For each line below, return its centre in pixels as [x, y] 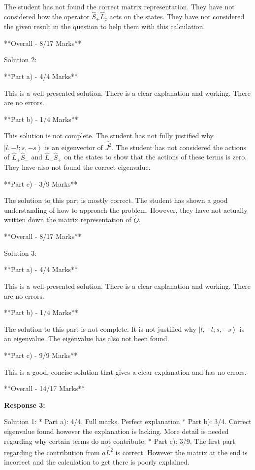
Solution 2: [20, 59]
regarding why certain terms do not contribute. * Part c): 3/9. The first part [120, 441]
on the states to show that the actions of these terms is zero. [156, 157]
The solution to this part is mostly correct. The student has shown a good [116, 200]
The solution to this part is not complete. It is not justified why [100, 329]
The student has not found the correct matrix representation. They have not [119, 6]
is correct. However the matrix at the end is [181, 452]
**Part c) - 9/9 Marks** [41, 355]
